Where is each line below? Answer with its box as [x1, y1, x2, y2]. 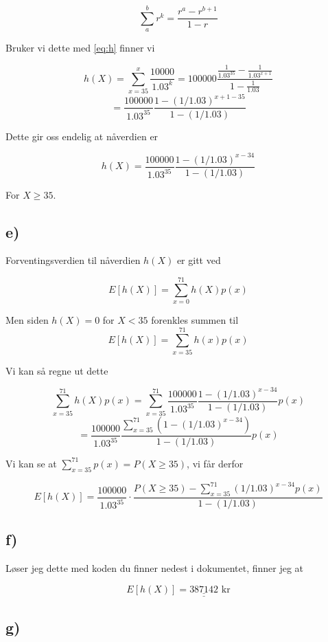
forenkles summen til [151, 313, 239, 327]
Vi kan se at [5, 456, 57, 470]
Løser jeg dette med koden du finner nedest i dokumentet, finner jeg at [5, 561, 304, 575]
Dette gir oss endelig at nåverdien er [5, 129, 159, 143]
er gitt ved [176, 253, 221, 267]
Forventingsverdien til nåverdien [5, 253, 141, 267]
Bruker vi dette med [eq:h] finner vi [5, 41, 155, 55]
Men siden [5, 313, 49, 327]
